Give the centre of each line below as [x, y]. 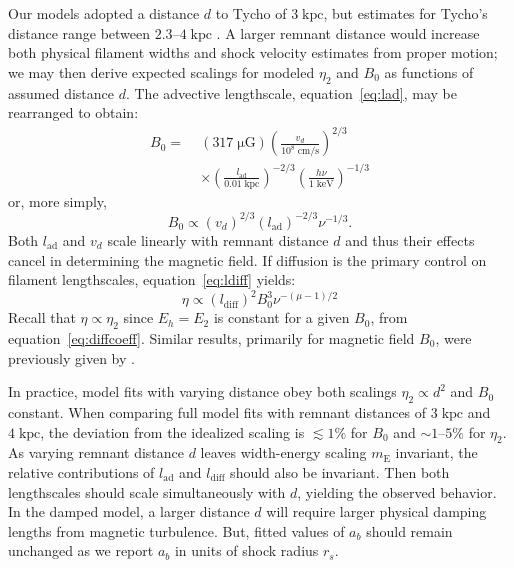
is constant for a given [281, 317]
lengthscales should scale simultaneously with [147, 491]
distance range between [79, 32]
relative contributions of [81, 471]
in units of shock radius [246, 550]
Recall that [42, 317]
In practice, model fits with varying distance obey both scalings [202, 391]
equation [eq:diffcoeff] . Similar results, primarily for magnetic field [211, 338]
